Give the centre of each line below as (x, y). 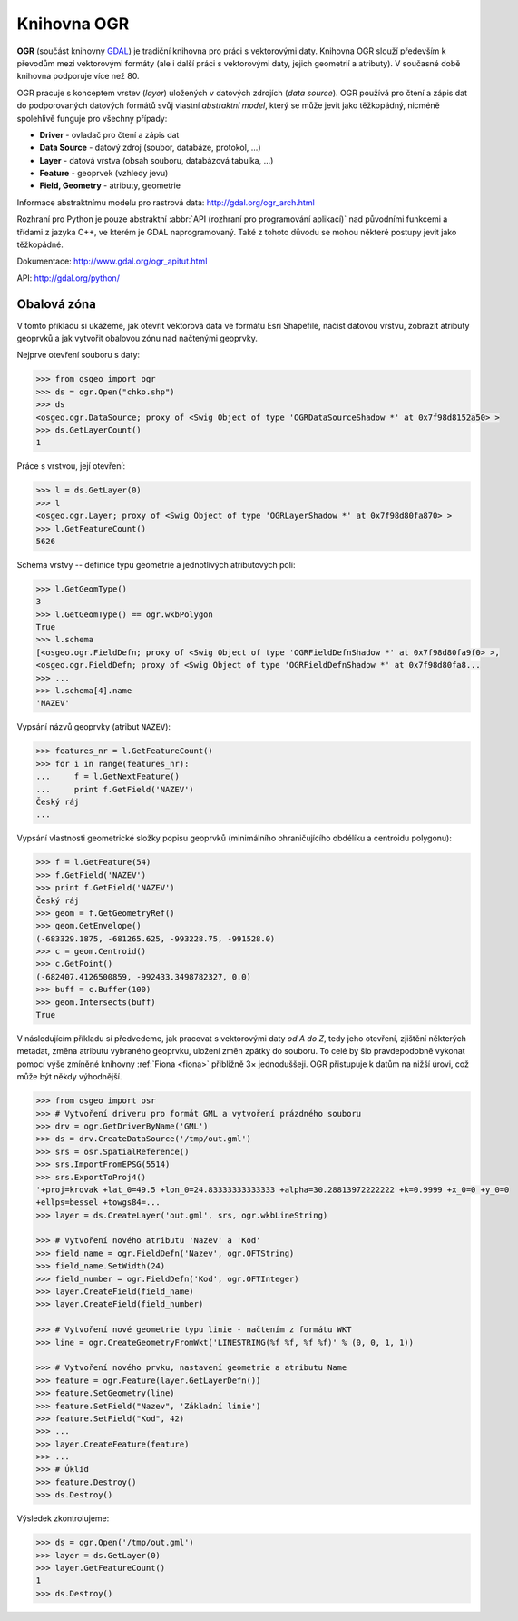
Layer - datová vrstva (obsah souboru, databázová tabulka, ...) (156, 160)
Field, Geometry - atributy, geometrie (110, 185)
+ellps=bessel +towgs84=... (98, 1203)
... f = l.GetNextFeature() (108, 776)
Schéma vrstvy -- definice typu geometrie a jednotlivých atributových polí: (156, 564)
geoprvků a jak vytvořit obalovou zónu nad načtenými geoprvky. (137, 338)
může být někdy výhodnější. (69, 1077)
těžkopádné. (40, 244)
